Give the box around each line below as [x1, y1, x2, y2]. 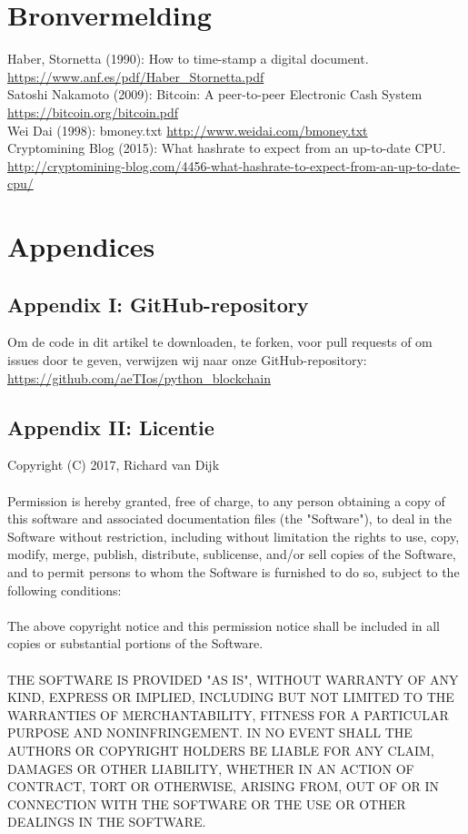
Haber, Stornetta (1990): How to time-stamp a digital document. [7, 49, 369, 68]
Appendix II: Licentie [7, 412, 214, 441]
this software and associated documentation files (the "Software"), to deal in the [7, 509, 452, 528]
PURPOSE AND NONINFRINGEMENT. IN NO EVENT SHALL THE [7, 723, 413, 742]
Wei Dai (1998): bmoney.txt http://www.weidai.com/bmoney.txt [7, 120, 368, 139]
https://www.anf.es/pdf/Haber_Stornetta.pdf [7, 66, 264, 86]
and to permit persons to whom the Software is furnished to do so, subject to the [7, 563, 460, 581]
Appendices [7, 228, 155, 265]
